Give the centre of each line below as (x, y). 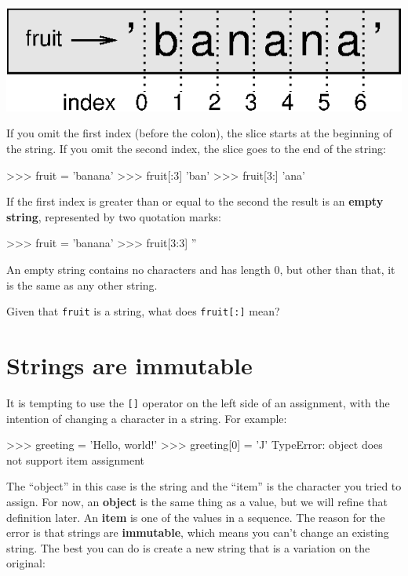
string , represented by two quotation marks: (114, 216)
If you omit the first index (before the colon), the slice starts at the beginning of (199, 133)
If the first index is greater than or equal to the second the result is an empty (195, 201)
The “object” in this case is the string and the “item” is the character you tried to (204, 486)
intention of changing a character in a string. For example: (147, 418)
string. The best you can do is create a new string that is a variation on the (188, 547)
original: (26, 563)
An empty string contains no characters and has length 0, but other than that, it (201, 270)
